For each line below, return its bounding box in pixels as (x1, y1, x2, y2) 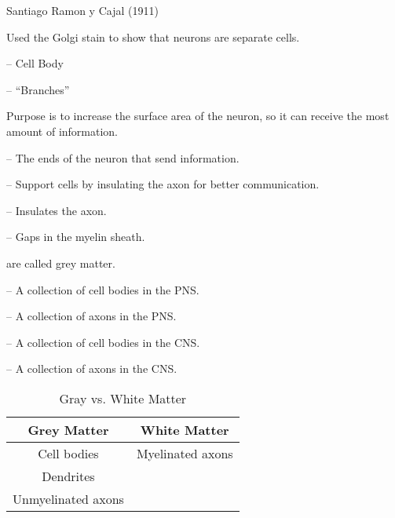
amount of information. (6, 122, 119, 139)
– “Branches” (6, 81, 70, 97)
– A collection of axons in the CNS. (6, 360, 177, 377)
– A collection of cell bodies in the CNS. (6, 334, 200, 350)
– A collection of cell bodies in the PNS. (6, 281, 199, 297)
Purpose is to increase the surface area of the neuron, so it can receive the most (6, 108, 390, 124)
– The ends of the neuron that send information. (6, 149, 240, 166)
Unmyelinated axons (13, 489, 124, 508)
